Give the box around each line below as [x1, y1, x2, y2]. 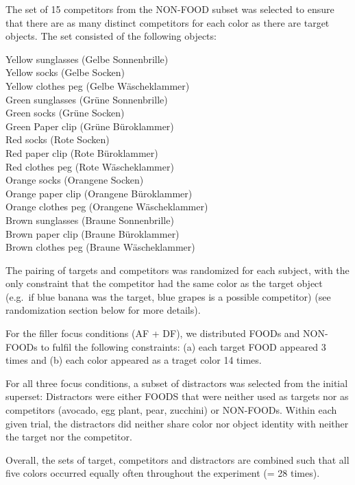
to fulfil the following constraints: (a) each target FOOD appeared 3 [40, 339, 326, 353]
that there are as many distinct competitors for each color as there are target [5, 15, 330, 29]
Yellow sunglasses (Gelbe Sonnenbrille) [5, 51, 169, 66]
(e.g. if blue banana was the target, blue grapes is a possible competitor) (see [5, 289, 331, 303]
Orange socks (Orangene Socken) [5, 173, 144, 187]
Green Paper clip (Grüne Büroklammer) [5, 119, 174, 133]
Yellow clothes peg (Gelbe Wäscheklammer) [5, 78, 190, 92]
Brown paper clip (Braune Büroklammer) [5, 226, 180, 240]
